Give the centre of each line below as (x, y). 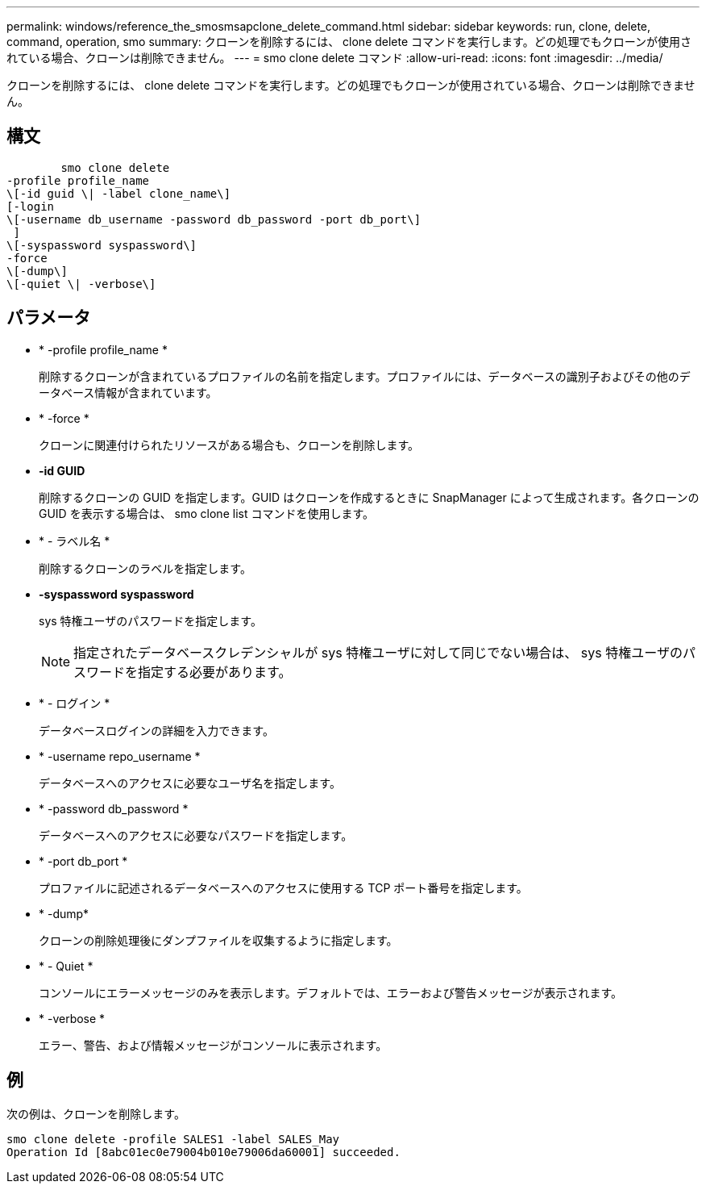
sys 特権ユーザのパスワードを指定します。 (150, 620)
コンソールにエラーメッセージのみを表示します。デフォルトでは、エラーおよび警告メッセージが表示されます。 (331, 992)
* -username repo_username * (120, 756)
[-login (31, 206)
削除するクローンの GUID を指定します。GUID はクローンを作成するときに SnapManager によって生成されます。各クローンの (369, 497)
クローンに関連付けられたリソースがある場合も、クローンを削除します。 (229, 445)
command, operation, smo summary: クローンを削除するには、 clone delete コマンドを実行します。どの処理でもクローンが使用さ (349, 42)
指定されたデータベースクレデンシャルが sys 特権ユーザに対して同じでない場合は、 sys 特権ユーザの (378, 652)
